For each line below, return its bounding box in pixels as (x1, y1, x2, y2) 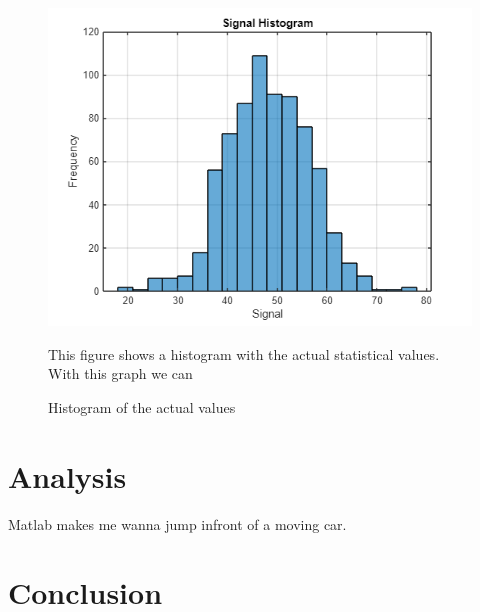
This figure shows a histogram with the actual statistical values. (48, 343, 440, 364)
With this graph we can (48, 363, 193, 384)
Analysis (8, 455, 127, 496)
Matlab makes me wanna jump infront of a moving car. (8, 513, 347, 534)
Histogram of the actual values (48, 396, 236, 417)
